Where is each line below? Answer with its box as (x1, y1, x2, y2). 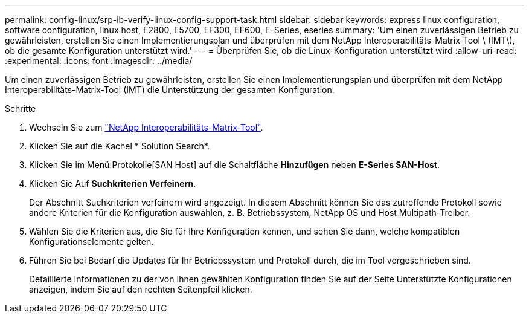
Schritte (5, 103, 36, 114)
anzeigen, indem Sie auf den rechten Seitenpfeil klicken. (29, 284, 252, 294)
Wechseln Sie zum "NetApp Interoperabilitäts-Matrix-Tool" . (29, 122, 263, 132)
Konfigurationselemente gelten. (29, 236, 154, 247)
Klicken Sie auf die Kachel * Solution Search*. (29, 141, 210, 151)
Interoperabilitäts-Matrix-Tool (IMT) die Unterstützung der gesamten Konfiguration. (5, 85, 335, 95)
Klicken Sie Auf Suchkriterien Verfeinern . (29, 178, 196, 189)
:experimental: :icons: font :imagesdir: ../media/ (5, 56, 193, 66)
